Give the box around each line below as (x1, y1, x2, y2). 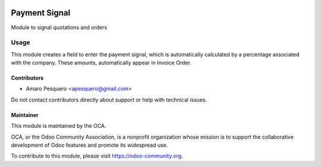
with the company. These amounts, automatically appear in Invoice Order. (11, 59, 191, 67)
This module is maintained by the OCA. (11, 122, 106, 130)
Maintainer (11, 111, 39, 118)
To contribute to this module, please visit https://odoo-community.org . (11, 152, 184, 160)
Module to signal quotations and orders (11, 24, 108, 31)
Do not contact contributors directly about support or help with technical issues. (11, 96, 207, 103)
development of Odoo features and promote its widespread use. (11, 141, 168, 149)
